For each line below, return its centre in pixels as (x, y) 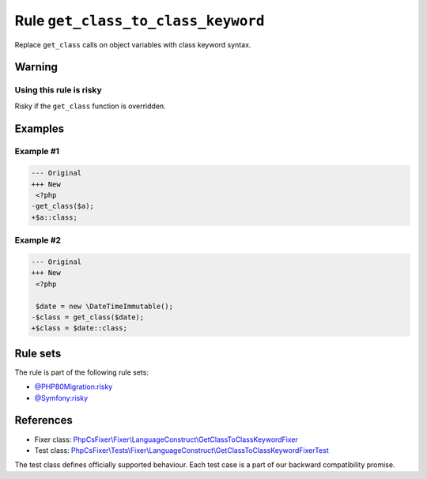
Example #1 (37, 152)
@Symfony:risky (61, 398)
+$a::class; (55, 217)
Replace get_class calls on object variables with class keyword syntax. (133, 44)
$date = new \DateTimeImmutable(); (105, 306)
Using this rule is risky (58, 90)
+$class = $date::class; (79, 328)
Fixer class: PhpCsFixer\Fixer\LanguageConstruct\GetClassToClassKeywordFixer (166, 439)
